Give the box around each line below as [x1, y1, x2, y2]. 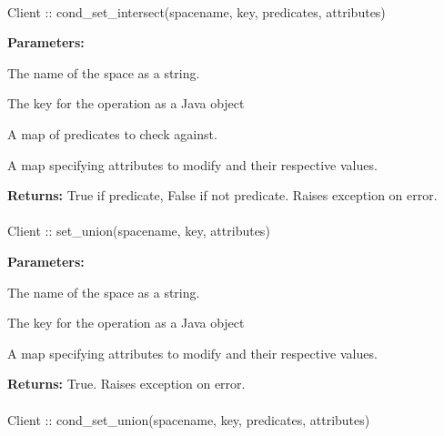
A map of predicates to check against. [7, 124, 217, 143]
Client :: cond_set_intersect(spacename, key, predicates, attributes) [7, 2, 386, 21]
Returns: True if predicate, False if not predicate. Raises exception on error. [7, 186, 438, 205]
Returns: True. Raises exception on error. [7, 374, 246, 393]
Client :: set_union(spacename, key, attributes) [7, 221, 270, 240]
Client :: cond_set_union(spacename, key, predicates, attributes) [7, 410, 370, 429]
